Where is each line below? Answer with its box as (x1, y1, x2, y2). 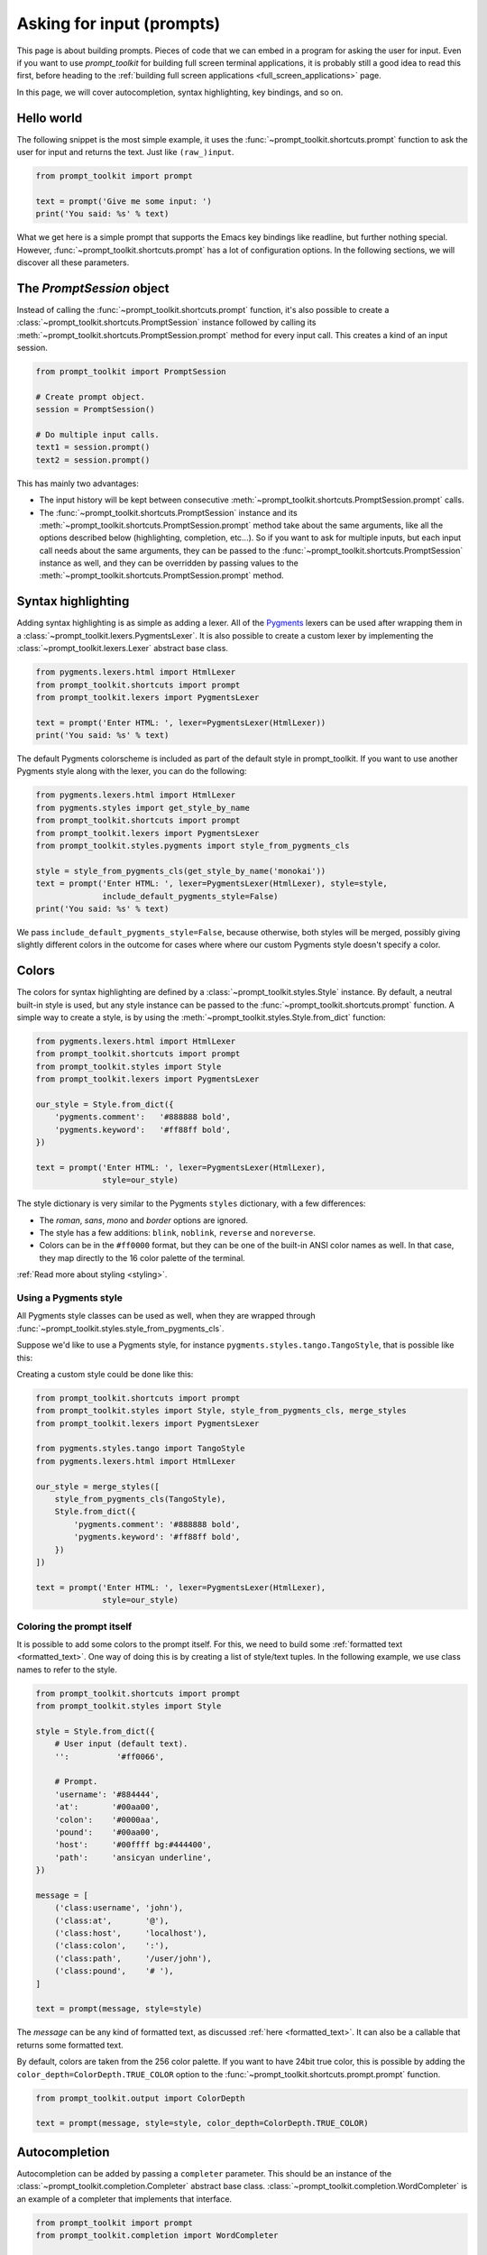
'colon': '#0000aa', (54, 1814, 160, 1825)
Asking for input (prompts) (16, 14, 221, 33)
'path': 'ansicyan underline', (54, 1852, 212, 1863)
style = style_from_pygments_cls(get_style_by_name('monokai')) (35, 866, 326, 876)
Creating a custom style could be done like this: (16, 1368, 194, 1379)
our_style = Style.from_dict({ (35, 1099, 175, 1109)
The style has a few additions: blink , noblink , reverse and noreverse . (39, 1228, 316, 1238)
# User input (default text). (54, 1739, 188, 1749)
